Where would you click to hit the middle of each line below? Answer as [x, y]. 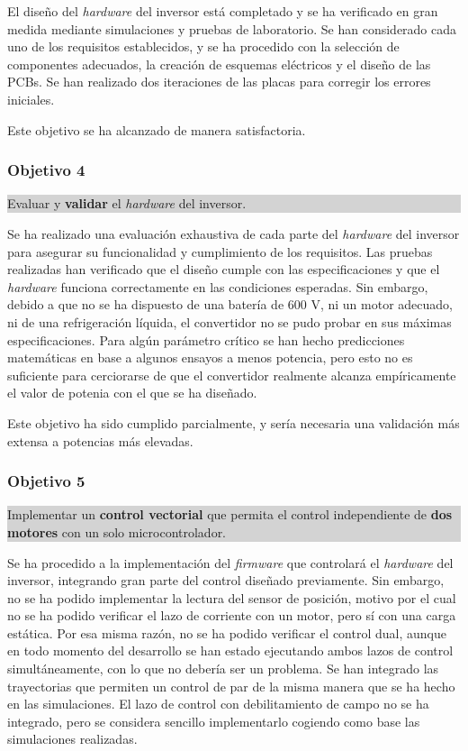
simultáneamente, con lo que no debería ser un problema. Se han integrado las [223, 669]
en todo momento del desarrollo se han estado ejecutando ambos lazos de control [230, 650]
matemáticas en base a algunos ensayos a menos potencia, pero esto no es [210, 357]
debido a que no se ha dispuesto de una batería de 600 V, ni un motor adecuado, [230, 304]
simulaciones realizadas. [72, 739]
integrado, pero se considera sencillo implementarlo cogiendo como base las [214, 721]
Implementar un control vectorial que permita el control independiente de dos [230, 514]
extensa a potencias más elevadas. [100, 440]
